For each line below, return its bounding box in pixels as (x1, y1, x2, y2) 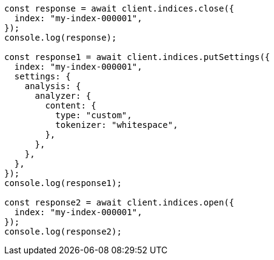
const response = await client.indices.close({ (4, 4, 235, 13)
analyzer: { (35, 91, 92, 101)
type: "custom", (55, 110, 132, 120)
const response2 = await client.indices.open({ (4, 198, 235, 207)
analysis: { (24, 81, 81, 91)
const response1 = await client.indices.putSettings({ (4, 52, 270, 62)
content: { (45, 101, 96, 110)
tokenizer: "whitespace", (55, 120, 178, 130)
